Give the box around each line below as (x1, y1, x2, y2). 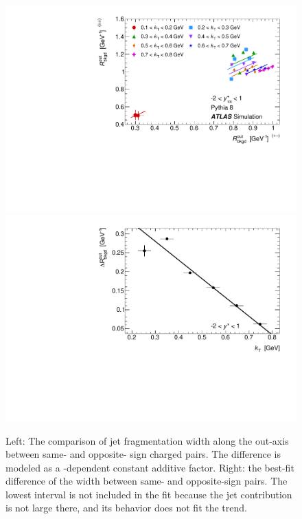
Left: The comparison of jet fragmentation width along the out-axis (5, 433, 289, 447)
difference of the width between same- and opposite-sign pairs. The (5, 474, 288, 488)
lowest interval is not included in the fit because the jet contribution (5, 487, 292, 501)
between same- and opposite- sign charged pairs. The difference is (5, 447, 281, 461)
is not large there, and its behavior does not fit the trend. (5, 500, 247, 515)
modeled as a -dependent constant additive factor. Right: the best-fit (5, 460, 294, 474)
